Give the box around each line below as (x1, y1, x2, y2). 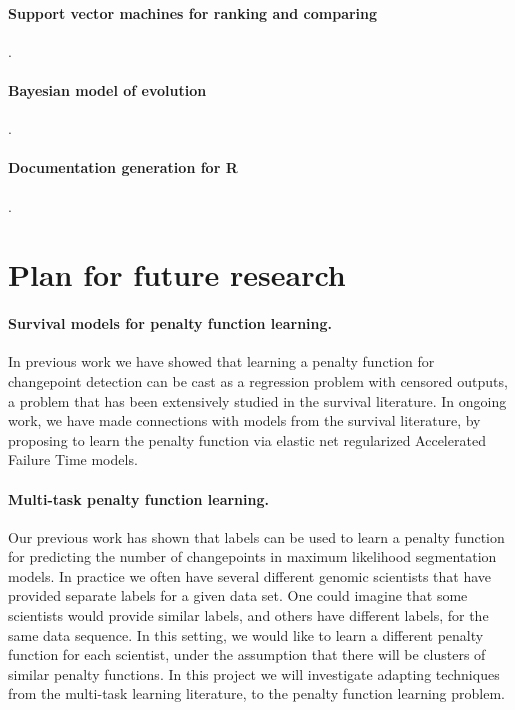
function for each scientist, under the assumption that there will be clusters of (8, 644, 486, 665)
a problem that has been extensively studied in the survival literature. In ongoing (8, 390, 507, 411)
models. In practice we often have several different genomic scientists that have (8, 565, 492, 586)
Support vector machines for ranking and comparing (8, 2, 378, 23)
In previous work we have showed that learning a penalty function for (8, 351, 435, 372)
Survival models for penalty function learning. (8, 313, 333, 334)
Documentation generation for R (8, 157, 238, 178)
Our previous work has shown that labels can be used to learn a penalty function (8, 526, 505, 547)
